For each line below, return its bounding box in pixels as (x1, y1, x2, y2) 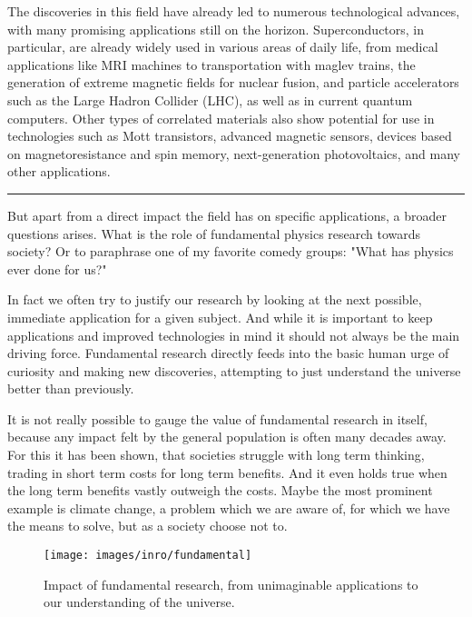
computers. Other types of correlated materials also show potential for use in (7, 108, 435, 127)
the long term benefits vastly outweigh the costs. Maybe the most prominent (7, 481, 433, 500)
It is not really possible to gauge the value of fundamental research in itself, (7, 409, 428, 428)
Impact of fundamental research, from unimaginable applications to (44, 574, 418, 593)
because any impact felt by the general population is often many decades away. (7, 427, 447, 446)
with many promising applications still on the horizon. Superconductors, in (7, 19, 425, 38)
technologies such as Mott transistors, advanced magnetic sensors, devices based (7, 126, 452, 145)
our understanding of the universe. (44, 592, 235, 612)
